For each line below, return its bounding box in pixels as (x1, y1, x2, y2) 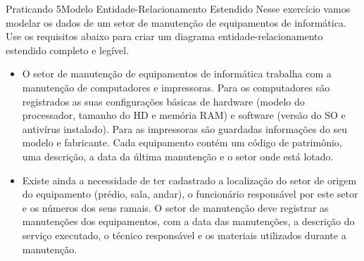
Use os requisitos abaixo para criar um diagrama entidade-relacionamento (6, 29, 323, 44)
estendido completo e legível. (6, 42, 130, 57)
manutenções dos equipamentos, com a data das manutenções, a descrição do (22, 214, 355, 229)
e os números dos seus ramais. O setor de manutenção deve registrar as (22, 200, 329, 215)
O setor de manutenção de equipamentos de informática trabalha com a (22, 66, 332, 81)
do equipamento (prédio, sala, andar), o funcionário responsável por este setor (22, 186, 358, 201)
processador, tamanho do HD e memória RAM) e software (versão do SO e (22, 108, 346, 122)
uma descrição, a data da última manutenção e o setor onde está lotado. (22, 148, 334, 163)
